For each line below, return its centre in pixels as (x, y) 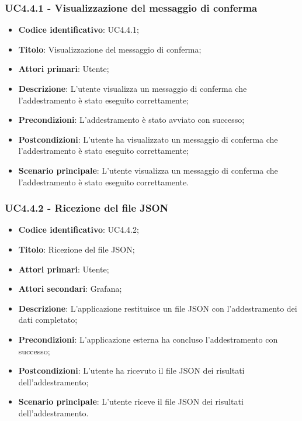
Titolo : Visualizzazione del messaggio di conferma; (110, 49)
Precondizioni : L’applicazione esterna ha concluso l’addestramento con (148, 339)
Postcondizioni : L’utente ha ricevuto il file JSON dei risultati (131, 370)
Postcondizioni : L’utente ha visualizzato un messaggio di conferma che (148, 139)
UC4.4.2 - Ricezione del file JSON (87, 208)
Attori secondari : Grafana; (70, 289)
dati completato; (48, 320)
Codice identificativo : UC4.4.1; (79, 30)
